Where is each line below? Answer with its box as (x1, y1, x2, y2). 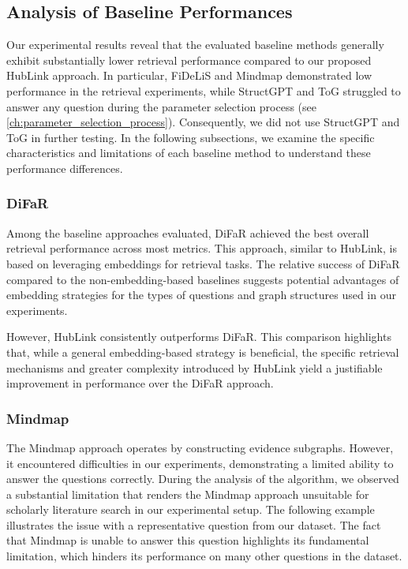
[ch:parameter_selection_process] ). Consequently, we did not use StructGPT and (6, 114, 400, 130)
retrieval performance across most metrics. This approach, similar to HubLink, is (6, 240, 397, 256)
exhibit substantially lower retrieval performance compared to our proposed (6, 51, 372, 68)
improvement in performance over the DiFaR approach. (6, 375, 274, 391)
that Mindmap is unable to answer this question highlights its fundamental (6, 532, 369, 548)
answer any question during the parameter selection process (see (6, 98, 317, 114)
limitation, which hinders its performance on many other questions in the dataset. (6, 548, 402, 564)
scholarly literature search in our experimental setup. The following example (6, 501, 375, 518)
